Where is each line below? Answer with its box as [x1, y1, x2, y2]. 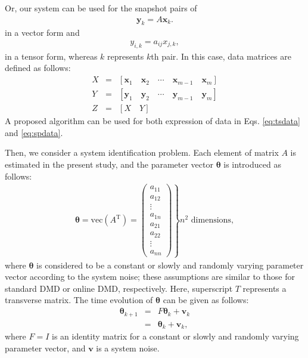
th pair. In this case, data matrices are [151, 50, 291, 62]
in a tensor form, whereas [5, 50, 98, 62]
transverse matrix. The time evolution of [5, 294, 153, 306]
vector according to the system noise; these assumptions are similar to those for [5, 270, 295, 283]
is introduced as [223, 158, 281, 170]
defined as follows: [5, 61, 71, 74]
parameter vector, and [5, 341, 86, 354]
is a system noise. [96, 341, 160, 354]
